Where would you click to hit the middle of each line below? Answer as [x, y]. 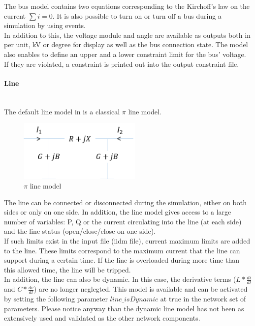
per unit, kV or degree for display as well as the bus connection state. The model [126, 44]
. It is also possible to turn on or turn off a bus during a [137, 15]
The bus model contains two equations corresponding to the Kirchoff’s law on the [127, 6]
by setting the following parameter [56, 299]
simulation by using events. [45, 25]
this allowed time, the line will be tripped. [67, 269]
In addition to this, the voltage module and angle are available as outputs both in [127, 35]
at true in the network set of [203, 299]
